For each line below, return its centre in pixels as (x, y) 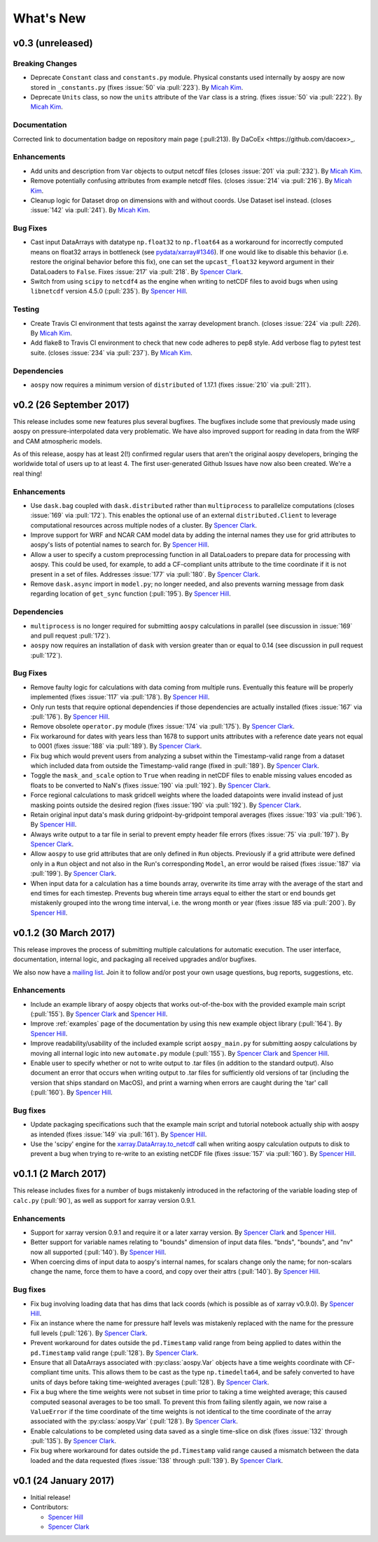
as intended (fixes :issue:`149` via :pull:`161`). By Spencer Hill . (119, 1134)
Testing (26, 310)
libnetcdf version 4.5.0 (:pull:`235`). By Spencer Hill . (109, 291)
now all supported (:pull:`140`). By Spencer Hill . (98, 1252)
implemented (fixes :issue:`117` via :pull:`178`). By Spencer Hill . (120, 697)
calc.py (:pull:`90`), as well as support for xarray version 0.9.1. (104, 1200)
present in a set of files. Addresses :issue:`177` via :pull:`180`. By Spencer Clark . (145, 574)
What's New (50, 18)
